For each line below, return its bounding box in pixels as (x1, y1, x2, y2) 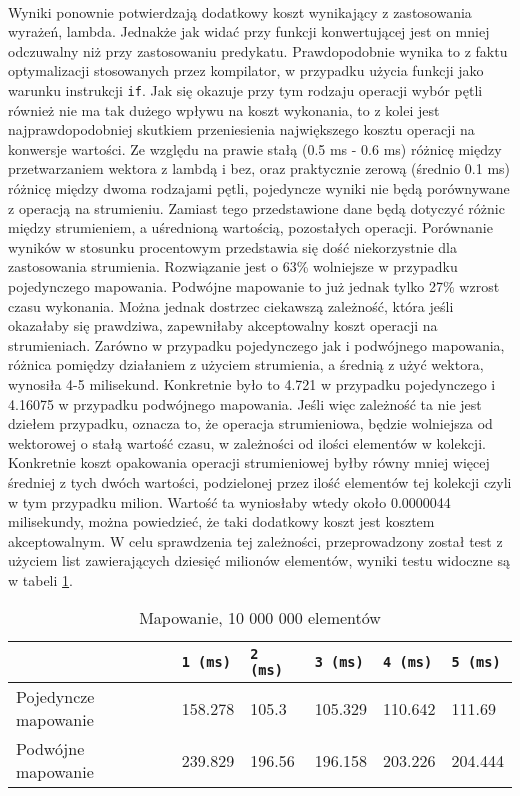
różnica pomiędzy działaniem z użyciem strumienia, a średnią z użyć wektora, (8, 354, 484, 375)
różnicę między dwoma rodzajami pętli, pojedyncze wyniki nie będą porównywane (8, 178, 510, 198)
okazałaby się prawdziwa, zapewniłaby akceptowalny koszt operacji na (8, 315, 438, 336)
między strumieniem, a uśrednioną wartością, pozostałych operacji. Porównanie (8, 217, 493, 238)
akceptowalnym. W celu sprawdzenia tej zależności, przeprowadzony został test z (8, 530, 503, 551)
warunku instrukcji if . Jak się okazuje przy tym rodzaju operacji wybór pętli (8, 79, 483, 100)
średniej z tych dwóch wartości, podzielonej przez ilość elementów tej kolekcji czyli (8, 471, 512, 492)
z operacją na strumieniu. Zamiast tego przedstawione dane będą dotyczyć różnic (8, 197, 505, 218)
